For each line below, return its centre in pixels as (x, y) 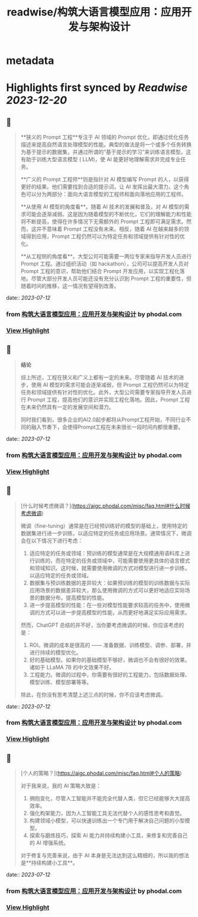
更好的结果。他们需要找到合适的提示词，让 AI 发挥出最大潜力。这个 (102, 187)
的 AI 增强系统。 (49, 843)
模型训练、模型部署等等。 (61, 682)
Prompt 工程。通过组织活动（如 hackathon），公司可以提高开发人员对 (105, 264)
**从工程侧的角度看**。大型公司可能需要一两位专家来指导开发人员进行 (106, 256)
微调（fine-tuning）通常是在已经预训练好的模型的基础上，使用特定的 (104, 525)
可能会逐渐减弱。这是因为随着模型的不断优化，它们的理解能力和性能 (109, 214)
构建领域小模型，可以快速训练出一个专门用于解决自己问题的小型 (107, 820)
